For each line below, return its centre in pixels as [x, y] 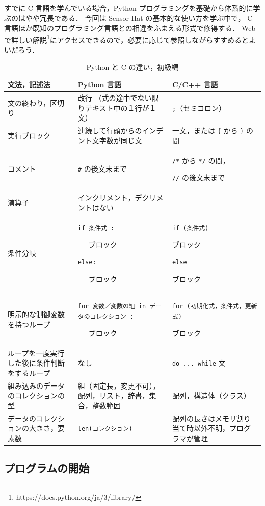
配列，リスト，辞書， [113, 395]
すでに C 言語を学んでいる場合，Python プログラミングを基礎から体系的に [129, 8]
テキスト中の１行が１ [121, 107]
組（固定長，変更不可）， [119, 385]
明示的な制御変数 [36, 314]
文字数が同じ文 [117, 140]
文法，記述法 [29, 85]
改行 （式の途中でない [115, 98]
